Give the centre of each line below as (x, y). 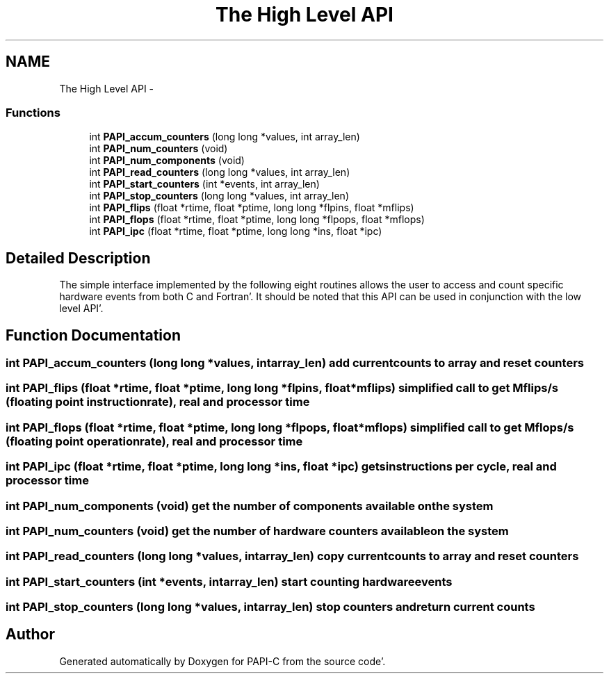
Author (30, 635)
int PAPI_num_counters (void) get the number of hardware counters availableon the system (257, 531)
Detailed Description (78, 258)
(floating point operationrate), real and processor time (154, 441)
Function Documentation (93, 335)
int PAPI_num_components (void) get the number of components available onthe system (250, 506)
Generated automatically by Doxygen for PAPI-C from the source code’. (222, 661)
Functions (33, 112)
